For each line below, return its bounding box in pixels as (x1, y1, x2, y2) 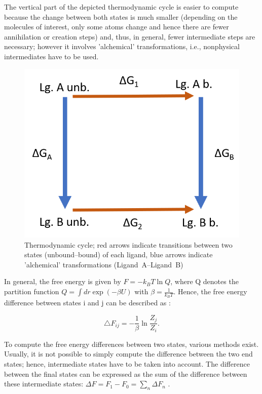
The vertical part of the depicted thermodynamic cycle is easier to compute (4, 2, 239, 12)
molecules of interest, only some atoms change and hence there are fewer (4, 21, 229, 32)
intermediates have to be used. (4, 51, 99, 61)
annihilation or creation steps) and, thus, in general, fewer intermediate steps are (4, 31, 255, 42)
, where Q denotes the (170, 276, 239, 287)
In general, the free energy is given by (4, 276, 121, 287)
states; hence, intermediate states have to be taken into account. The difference (4, 359, 250, 369)
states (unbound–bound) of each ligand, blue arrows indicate (24, 249, 213, 260)
